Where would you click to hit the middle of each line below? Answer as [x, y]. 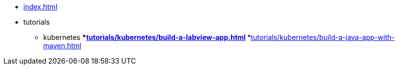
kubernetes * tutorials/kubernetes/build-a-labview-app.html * [147, 37]
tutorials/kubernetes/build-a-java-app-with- [323, 37]
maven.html [62, 46]
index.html [40, 7]
